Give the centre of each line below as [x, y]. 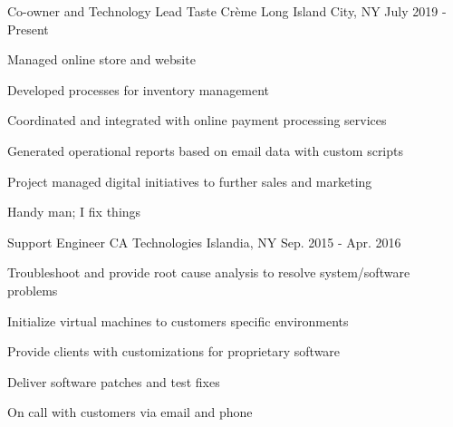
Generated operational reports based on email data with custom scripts [206, 150]
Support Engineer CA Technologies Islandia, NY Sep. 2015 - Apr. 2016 [204, 242]
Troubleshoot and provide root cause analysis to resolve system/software [209, 272]
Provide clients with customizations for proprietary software [174, 351]
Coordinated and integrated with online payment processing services [197, 120]
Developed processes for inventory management [139, 89]
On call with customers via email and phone [130, 412]
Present [28, 29]
